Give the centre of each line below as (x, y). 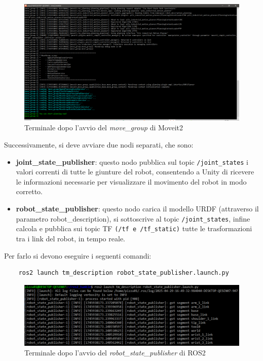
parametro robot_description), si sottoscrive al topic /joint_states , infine (133, 218)
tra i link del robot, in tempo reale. (70, 238)
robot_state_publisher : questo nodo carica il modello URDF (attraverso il (137, 209)
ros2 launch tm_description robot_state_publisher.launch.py (124, 273)
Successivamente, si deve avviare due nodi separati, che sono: (99, 144)
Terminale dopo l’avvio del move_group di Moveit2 (104, 128)
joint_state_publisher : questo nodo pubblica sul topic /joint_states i (132, 161)
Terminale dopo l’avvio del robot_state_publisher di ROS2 (115, 353)
